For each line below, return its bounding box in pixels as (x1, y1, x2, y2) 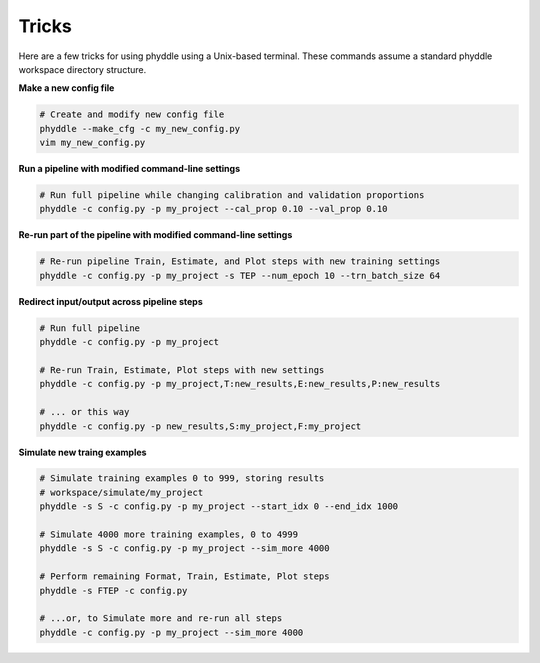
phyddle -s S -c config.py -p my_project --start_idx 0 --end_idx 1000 (39, 501, 399, 512)
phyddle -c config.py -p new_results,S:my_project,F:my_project (39, 420, 362, 432)
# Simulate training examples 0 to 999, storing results (39, 473, 325, 484)
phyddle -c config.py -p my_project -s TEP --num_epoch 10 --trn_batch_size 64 (39, 270, 441, 281)
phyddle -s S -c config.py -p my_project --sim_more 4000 (39, 543, 330, 554)
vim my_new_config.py (39, 137, 146, 149)
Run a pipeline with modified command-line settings (18, 163, 240, 175)
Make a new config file (18, 82, 115, 94)
